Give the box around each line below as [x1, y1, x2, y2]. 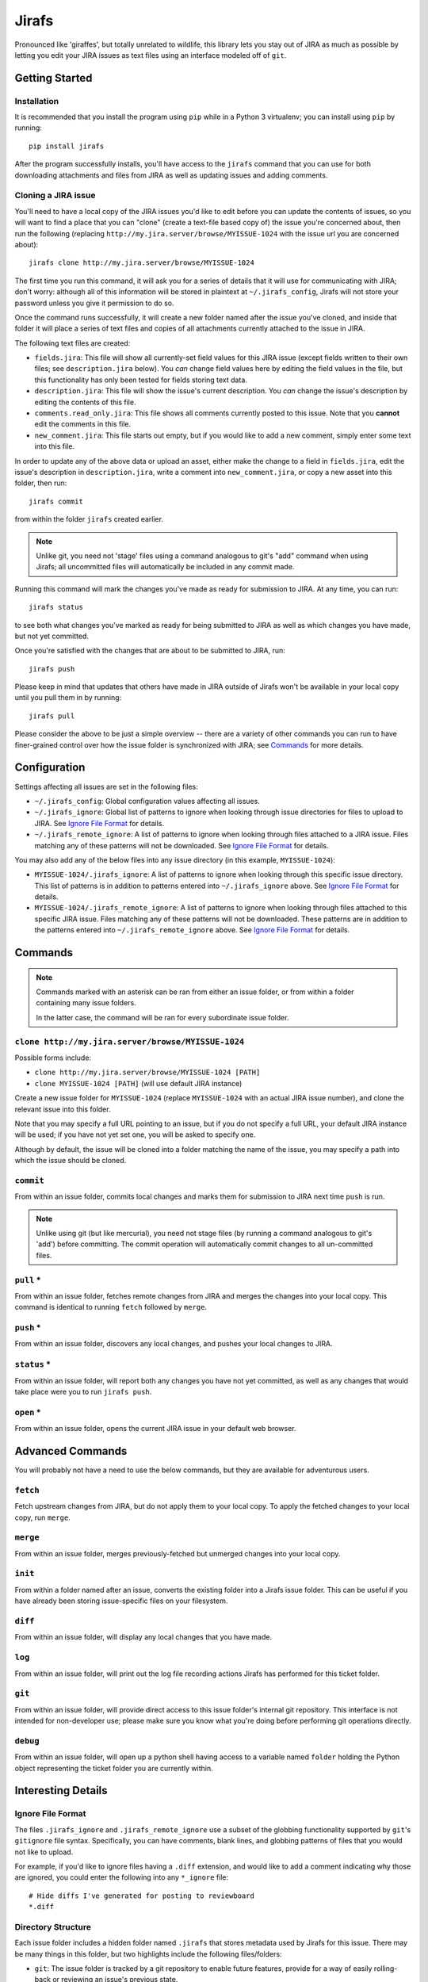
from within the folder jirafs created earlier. [14, 515, 164, 524]
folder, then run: [14, 478, 67, 488]
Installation [14, 95, 59, 106]
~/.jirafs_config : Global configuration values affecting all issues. [34, 796, 261, 805]
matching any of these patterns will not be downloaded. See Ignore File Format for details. [34, 840, 329, 850]
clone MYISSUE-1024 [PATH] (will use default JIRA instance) [34, 1078, 243, 1088]
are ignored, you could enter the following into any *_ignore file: [14, 1873, 229, 1882]
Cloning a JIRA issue [14, 190, 96, 201]
